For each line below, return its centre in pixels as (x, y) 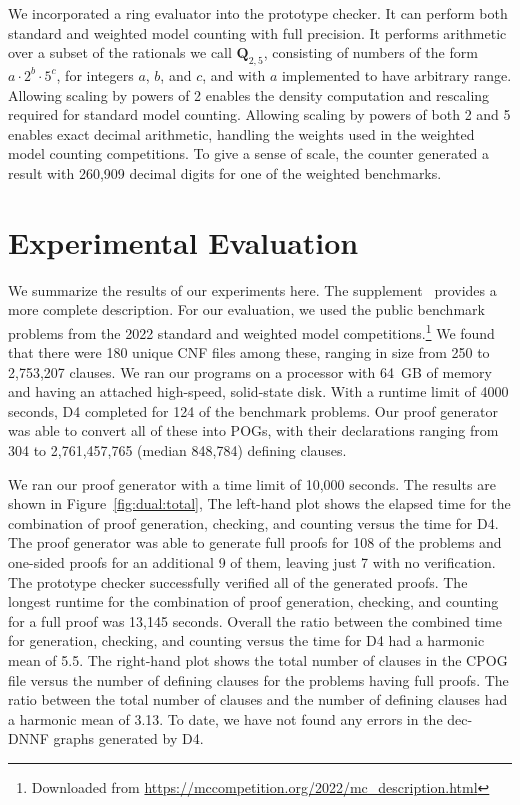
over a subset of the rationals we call (120, 52)
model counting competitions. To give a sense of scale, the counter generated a (248, 153)
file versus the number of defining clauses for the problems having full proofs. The (258, 679)
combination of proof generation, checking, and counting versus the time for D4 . (253, 522)
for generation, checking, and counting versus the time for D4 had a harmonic (246, 640)
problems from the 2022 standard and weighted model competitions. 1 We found (251, 331)
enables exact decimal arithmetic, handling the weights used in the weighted (241, 133)
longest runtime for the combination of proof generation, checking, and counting (253, 601)
